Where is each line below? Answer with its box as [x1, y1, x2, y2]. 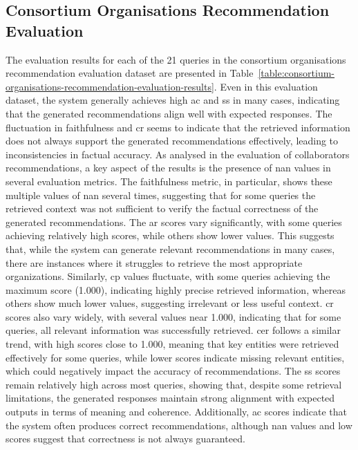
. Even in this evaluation [214, 79, 318, 93]
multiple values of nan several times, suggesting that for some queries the [6, 187, 316, 202]
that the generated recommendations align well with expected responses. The [6, 106, 332, 120]
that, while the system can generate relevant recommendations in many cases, [6, 241, 335, 256]
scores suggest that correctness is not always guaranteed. [6, 431, 245, 446]
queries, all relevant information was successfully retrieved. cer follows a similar [6, 323, 341, 337]
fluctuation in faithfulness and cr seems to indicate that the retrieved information [6, 120, 350, 134]
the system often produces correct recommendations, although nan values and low [6, 418, 352, 432]
